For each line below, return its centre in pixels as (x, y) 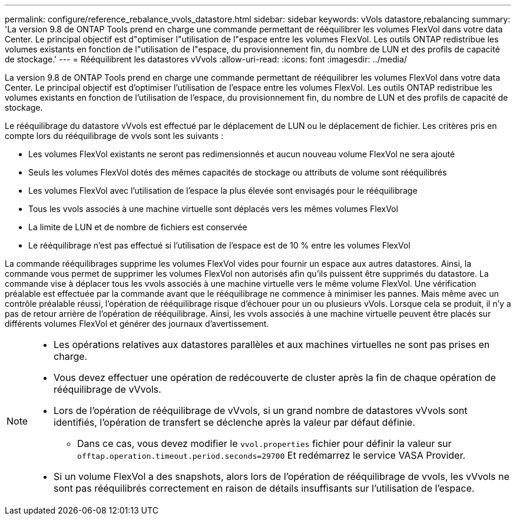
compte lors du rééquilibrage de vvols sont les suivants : (114, 136)
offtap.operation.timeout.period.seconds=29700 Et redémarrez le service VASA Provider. (272, 455)
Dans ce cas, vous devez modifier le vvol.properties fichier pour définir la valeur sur (264, 443)
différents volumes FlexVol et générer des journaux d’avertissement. (137, 324)
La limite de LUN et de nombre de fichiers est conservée (138, 227)
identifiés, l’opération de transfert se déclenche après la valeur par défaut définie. (234, 422)
